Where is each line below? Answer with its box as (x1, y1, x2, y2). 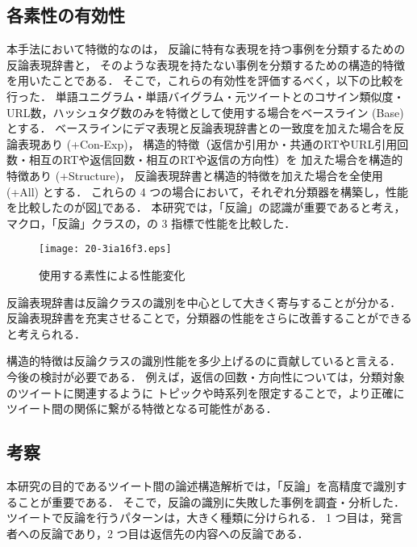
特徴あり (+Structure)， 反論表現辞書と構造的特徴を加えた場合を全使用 (6, 166, 383, 183)
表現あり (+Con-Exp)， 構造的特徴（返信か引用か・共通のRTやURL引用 (17, 135, 398, 152)
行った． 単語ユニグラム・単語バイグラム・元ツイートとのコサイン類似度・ (6, 87, 405, 104)
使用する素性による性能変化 (39, 266, 186, 283)
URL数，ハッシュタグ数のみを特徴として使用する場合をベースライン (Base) (6, 103, 404, 120)
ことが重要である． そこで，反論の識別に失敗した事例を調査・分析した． (17, 493, 405, 510)
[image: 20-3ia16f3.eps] (39, 243, 172, 255)
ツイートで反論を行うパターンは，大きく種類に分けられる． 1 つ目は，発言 (6, 509, 403, 526)
